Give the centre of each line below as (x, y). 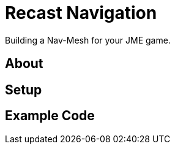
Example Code (50, 116)
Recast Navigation (81, 13)
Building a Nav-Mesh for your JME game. (88, 40)
